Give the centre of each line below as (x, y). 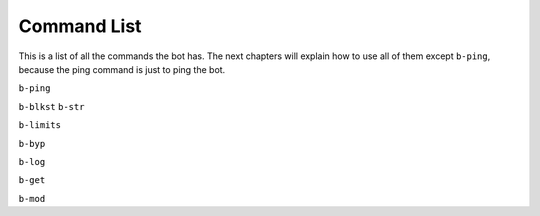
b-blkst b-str (51, 106)
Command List (80, 26)
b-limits (40, 125)
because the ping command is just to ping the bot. (122, 69)
